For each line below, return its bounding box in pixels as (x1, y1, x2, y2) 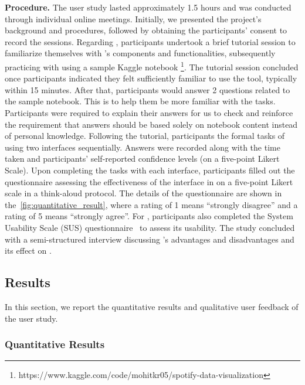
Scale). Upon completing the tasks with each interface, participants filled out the (5, 163, 295, 176)
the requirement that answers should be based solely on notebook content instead (5, 118, 298, 130)
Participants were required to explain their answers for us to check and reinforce (5, 107, 293, 118)
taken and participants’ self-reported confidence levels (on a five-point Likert (5, 152, 280, 165)
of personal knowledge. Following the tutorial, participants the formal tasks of (5, 130, 285, 142)
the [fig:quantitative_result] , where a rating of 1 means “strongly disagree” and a (5, 198, 298, 210)
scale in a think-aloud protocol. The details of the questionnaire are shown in (5, 187, 282, 199)
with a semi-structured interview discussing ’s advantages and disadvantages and (5, 233, 294, 245)
